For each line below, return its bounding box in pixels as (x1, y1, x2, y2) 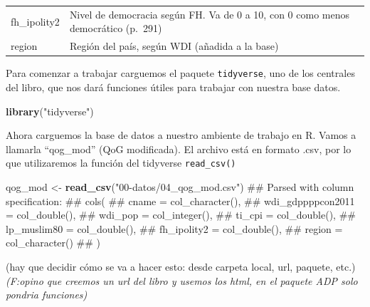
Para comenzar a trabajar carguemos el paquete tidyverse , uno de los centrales (6, 66, 355, 80)
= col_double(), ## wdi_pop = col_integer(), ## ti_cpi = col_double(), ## (6, 207, 356, 222)
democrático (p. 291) (69, 21, 162, 36)
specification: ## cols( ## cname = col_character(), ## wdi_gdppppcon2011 (6, 193, 355, 208)
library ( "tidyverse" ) (6, 103, 94, 118)
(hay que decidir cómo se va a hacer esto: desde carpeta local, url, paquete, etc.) (6, 259, 356, 274)
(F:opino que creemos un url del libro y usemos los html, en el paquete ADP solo (6, 273, 358, 288)
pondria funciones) (6, 287, 88, 302)
